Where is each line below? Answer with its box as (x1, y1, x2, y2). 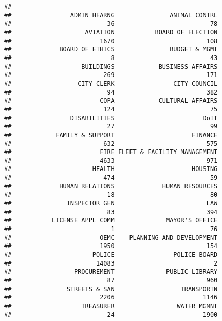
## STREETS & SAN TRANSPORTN (4, 285, 218, 293)
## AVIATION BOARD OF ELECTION (4, 28, 218, 36)
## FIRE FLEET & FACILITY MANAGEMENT (4, 148, 218, 156)
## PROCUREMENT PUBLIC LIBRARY (4, 268, 218, 276)
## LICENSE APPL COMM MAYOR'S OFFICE (4, 217, 218, 224)
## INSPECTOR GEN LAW (4, 200, 218, 207)
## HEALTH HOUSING (4, 165, 218, 173)
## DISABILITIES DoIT (4, 114, 218, 122)
